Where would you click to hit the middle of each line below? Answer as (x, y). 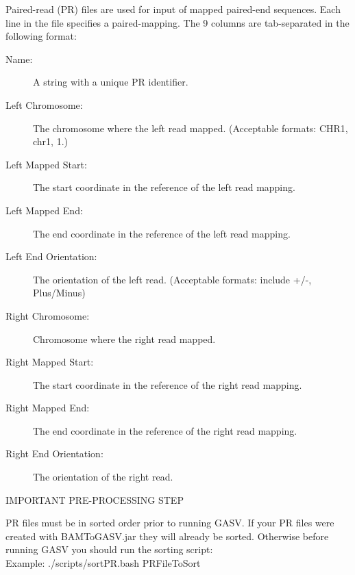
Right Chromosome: (48, 315)
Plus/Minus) (59, 293)
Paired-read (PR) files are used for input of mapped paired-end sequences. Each (173, 9)
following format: (41, 36)
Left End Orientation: (51, 256)
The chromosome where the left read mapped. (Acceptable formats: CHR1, (191, 128)
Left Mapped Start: (46, 164)
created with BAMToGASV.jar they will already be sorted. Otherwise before (167, 536)
